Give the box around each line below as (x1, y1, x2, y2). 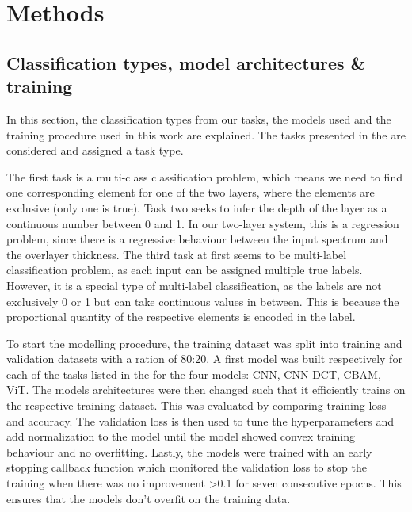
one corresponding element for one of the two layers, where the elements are (6, 184, 375, 201)
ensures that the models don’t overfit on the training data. (6, 490, 291, 506)
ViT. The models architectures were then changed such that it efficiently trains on (6, 381, 406, 398)
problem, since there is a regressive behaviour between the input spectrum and (6, 231, 388, 247)
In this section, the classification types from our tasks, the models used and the (6, 110, 391, 127)
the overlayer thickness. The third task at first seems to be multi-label (6, 246, 347, 262)
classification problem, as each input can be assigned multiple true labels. (6, 262, 363, 278)
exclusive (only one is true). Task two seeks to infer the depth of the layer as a (6, 199, 387, 216)
